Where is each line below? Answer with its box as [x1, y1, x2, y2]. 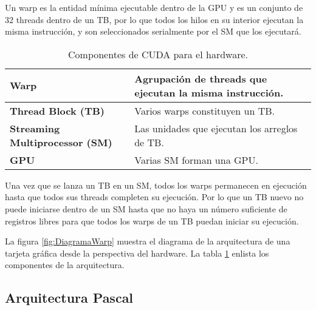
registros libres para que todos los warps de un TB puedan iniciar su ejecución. [5, 214, 299, 227]
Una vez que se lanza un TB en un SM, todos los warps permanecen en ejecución [5, 178, 307, 191]
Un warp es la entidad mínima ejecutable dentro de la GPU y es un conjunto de [5, 1, 303, 13]
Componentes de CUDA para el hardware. [68, 47, 248, 61]
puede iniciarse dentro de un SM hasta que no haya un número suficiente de [5, 202, 287, 215]
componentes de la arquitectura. [5, 258, 125, 271]
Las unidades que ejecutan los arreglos [134, 121, 298, 135]
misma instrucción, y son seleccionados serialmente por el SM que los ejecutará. [5, 25, 301, 38]
